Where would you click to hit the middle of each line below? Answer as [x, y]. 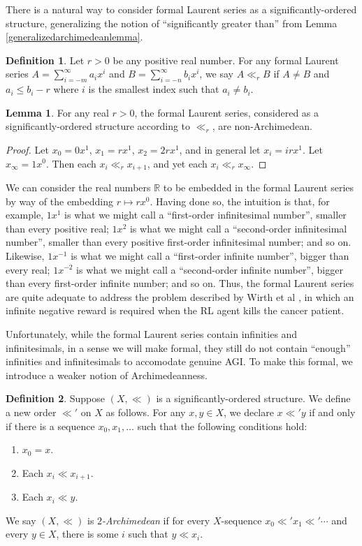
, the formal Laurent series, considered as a [227, 112]
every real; [28, 269]
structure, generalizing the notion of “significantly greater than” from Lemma [172, 23]
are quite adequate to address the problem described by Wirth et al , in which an [180, 296]
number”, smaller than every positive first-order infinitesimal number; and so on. [179, 242]
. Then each [71, 163]
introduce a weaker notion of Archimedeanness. [107, 375]
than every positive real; [57, 228]
